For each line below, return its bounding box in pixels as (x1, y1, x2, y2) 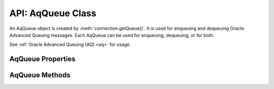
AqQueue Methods (9, 71, 71, 79)
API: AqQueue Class (9, 8, 96, 19)
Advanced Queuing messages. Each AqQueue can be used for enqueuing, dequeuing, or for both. (9, 32, 215, 38)
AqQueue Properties (9, 55, 76, 63)
